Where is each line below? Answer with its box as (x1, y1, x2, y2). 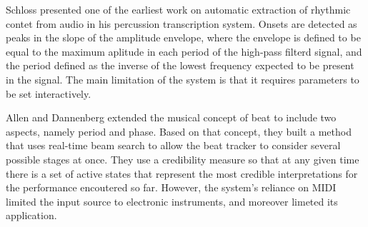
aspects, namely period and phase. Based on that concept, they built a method (6, 123, 352, 138)
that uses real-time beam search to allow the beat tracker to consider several (6, 138, 341, 153)
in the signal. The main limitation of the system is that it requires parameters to (6, 71, 359, 86)
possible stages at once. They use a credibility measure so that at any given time (6, 151, 359, 166)
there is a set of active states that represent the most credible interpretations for (6, 166, 358, 181)
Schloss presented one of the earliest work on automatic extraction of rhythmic (6, 2, 351, 16)
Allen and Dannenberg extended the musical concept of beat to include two (6, 110, 337, 125)
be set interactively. (6, 86, 91, 101)
